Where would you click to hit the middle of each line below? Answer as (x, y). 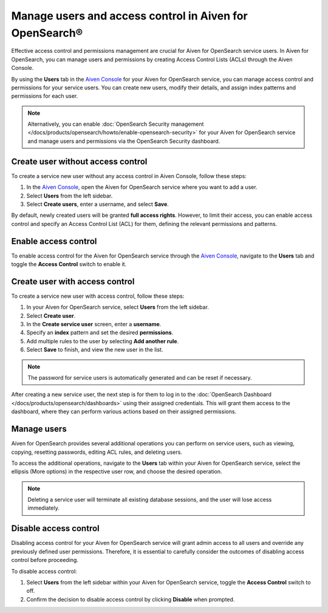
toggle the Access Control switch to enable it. (69, 264)
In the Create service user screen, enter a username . (94, 324)
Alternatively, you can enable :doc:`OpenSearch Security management (116, 124)
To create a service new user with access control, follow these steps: (98, 296)
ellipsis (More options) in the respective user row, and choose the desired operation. (117, 471)
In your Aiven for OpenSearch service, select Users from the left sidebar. (118, 307)
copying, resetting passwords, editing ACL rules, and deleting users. (97, 452)
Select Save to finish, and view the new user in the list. (95, 350)
